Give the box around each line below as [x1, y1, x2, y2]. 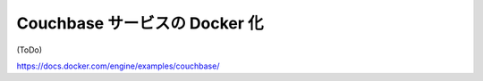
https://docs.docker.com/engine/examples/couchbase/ [16, 61, 220, 71]
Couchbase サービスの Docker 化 [16, 13, 264, 33]
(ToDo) [16, 45, 43, 55]
